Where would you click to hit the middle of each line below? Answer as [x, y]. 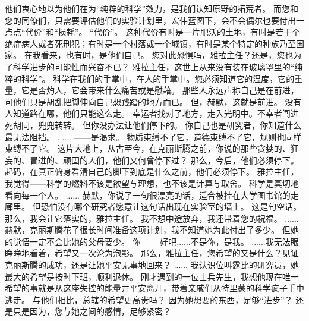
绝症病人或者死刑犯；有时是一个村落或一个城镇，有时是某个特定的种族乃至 [150, 43]
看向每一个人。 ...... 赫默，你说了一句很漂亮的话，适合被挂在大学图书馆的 [148, 195]
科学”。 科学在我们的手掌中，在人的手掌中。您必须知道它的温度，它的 [158, 78]
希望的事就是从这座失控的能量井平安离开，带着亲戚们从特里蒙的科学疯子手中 [154, 288]
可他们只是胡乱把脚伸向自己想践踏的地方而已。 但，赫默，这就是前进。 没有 [153, 101]
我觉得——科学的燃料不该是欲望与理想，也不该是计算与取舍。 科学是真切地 [152, 183]
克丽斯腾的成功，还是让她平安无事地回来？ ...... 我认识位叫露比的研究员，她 [152, 265]
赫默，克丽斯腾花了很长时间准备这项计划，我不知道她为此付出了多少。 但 [148, 230]
